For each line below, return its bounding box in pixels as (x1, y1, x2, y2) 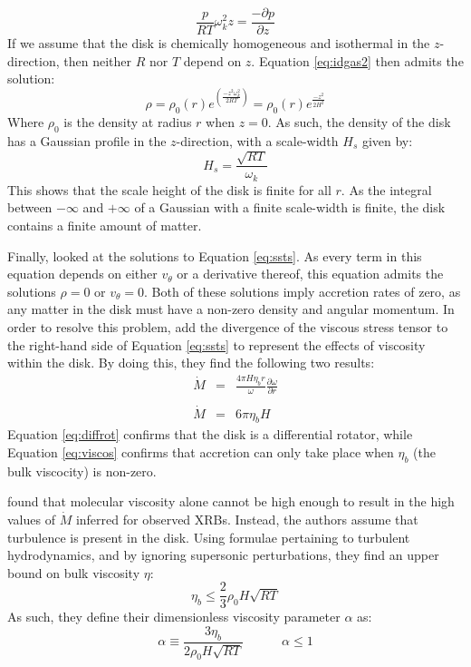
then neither (63, 51, 131, 70)
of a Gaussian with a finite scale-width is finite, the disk (134, 198, 446, 217)
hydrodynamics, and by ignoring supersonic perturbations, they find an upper (7, 545, 439, 564)
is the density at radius (63, 113, 192, 132)
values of (7, 510, 55, 529)
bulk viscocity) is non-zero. (7, 461, 157, 480)
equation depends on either (7, 264, 158, 283)
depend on (183, 51, 242, 70)
